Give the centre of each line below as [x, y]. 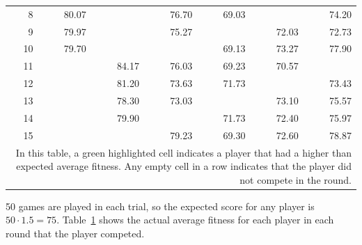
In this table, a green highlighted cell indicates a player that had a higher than [183, 152]
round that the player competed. [75, 233]
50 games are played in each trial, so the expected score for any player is [160, 206]
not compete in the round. [296, 179]
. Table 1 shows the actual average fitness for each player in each [195, 220]
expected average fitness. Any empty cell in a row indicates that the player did [184, 166]
